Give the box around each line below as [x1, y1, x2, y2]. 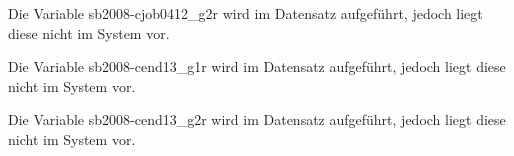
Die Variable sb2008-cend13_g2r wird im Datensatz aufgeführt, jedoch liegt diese [8, 109, 506, 130]
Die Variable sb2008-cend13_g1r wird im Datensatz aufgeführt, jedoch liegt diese [8, 56, 506, 77]
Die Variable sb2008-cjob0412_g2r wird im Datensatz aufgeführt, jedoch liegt [8, 3, 483, 23]
